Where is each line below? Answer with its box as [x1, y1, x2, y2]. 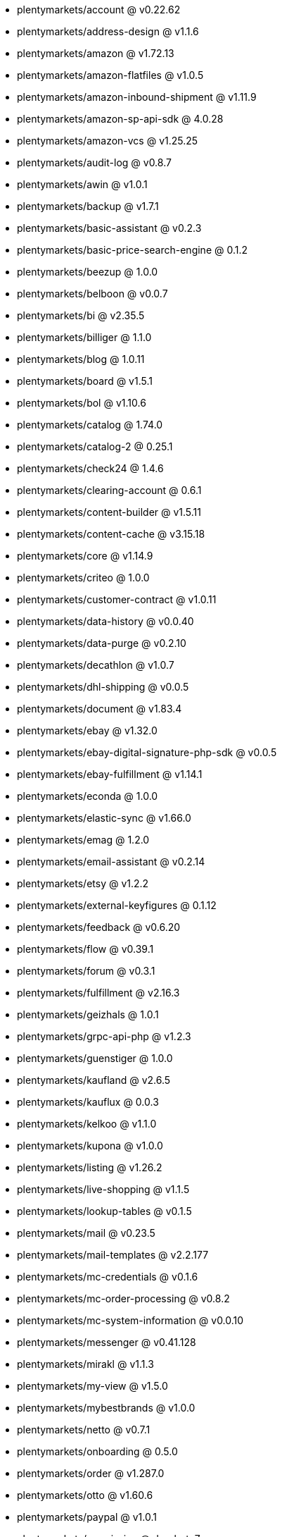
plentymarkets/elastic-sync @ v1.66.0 [17, 812, 191, 824]
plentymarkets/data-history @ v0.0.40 [17, 615, 194, 627]
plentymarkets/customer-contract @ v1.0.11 [17, 593, 217, 605]
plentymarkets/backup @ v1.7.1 [17, 200, 159, 212]
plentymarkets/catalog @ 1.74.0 [17, 419, 163, 431]
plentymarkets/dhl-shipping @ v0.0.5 [17, 681, 189, 693]
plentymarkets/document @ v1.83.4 [17, 703, 182, 715]
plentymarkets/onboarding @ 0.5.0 [17, 1445, 178, 1457]
